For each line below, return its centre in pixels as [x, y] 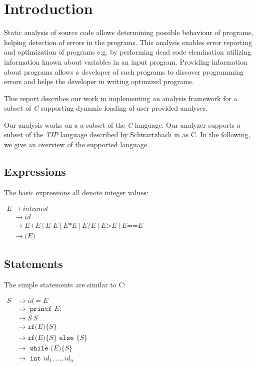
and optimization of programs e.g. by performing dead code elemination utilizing [128, 52]
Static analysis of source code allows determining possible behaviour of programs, [129, 32]
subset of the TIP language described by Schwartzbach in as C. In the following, [127, 134]
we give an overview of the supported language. [76, 144]
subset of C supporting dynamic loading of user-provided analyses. [106, 108]
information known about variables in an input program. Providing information [126, 61]
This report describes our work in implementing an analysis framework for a [121, 98]
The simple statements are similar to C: [65, 284]
